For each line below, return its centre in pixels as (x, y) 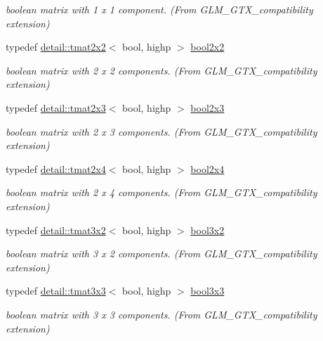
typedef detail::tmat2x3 (56, 107)
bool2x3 (207, 107)
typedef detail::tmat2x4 (56, 168)
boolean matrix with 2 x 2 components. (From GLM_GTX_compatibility (161, 70)
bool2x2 (207, 47)
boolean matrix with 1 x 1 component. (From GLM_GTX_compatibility (159, 9)
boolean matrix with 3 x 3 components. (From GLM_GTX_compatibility (161, 314)
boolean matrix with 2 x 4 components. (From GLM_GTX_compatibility (161, 192)
